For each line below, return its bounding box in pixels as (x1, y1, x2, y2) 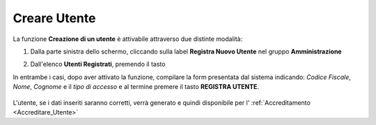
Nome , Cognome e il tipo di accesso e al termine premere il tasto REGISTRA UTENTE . (13, 83, 260, 91)
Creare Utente (13, 10, 96, 26)
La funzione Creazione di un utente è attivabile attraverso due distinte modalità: (13, 35, 243, 43)
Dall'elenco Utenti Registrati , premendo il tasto (30, 60, 166, 69)
